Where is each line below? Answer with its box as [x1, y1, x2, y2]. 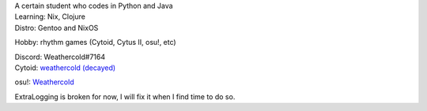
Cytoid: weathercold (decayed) [14, 63, 116, 72]
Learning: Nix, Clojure [14, 12, 86, 21]
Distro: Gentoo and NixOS [14, 23, 99, 32]
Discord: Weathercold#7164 [14, 52, 106, 61]
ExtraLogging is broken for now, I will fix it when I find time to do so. [14, 91, 236, 102]
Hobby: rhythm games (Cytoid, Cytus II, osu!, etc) [14, 38, 177, 47]
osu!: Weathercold [14, 77, 74, 87]
